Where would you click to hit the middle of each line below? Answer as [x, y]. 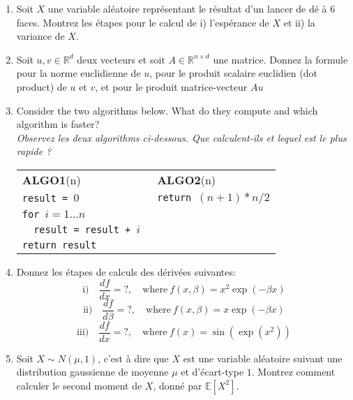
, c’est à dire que [133, 358]
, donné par [178, 385]
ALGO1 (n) [51, 179]
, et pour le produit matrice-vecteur [171, 86]
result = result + [82, 229]
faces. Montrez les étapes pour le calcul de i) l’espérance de [143, 22]
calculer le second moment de [79, 385]
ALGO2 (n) [187, 179]
